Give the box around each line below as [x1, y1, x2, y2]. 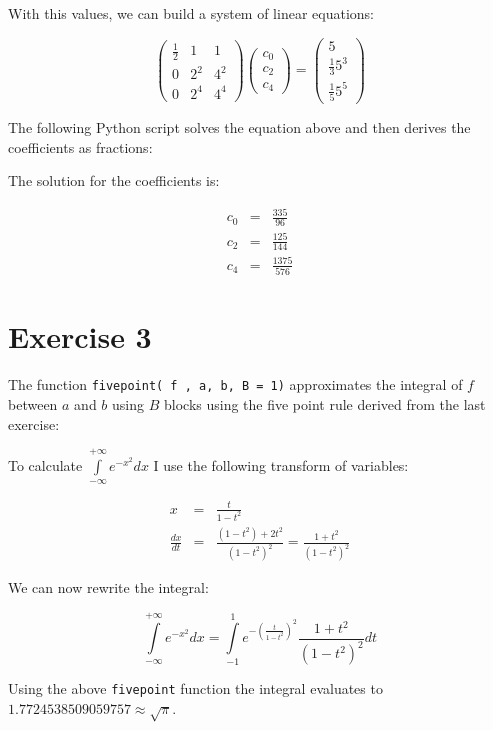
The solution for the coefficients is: [8, 170, 220, 191]
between [8, 394, 58, 415]
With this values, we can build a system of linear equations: [8, 3, 374, 23]
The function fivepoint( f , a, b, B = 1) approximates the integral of [8, 374, 463, 395]
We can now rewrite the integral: [8, 577, 209, 598]
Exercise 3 [8, 316, 152, 357]
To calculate [8, 455, 83, 476]
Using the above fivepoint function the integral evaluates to [8, 678, 383, 699]
